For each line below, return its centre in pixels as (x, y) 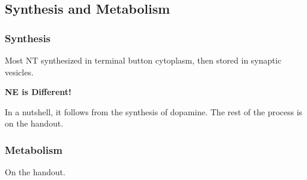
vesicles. (19, 72)
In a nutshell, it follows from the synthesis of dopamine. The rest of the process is (154, 111)
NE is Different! (38, 92)
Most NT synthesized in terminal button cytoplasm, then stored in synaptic (143, 60)
